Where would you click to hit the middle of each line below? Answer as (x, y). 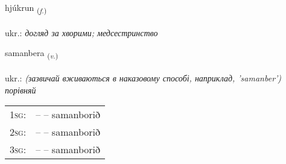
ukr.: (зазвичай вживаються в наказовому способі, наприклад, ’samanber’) (143, 78)
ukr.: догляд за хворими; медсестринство (81, 32)
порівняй (21, 90)
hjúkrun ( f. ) (26, 8)
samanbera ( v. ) (32, 54)
